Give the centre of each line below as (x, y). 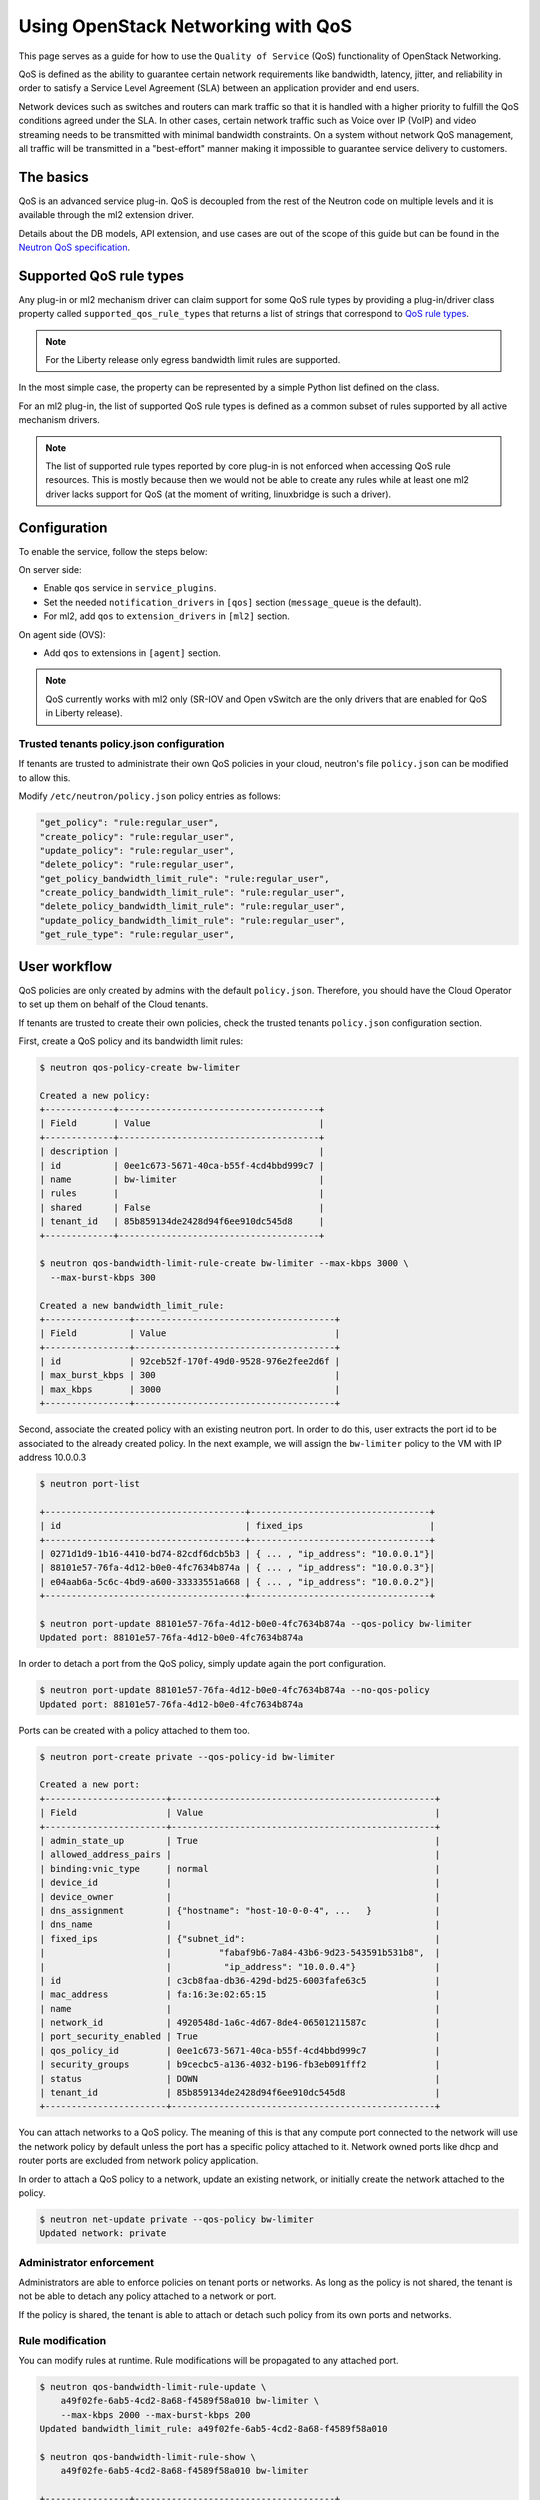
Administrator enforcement (86, 2262)
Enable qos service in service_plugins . (130, 588)
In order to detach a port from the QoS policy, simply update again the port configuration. (202, 1664)
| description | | (182, 1151)
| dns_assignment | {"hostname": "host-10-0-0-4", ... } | (240, 1910)
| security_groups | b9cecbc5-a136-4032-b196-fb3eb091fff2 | (240, 2064)
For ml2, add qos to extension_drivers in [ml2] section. (166, 616)
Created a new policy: (95, 1095)
